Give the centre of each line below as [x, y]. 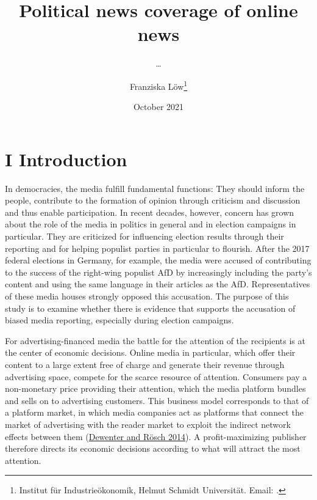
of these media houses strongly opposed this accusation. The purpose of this [147, 296]
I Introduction [66, 159]
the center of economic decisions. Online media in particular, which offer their [150, 352]
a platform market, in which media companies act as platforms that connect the [154, 412]
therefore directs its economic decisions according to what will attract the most [153, 448]
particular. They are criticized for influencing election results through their [144, 236]
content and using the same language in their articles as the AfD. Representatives [158, 284]
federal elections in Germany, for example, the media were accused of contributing [158, 260]
